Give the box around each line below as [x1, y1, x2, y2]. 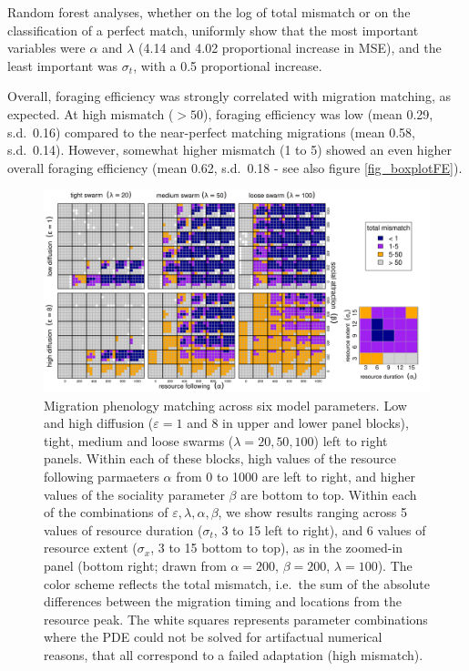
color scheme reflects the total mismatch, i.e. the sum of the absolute [44, 574, 430, 593]
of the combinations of [44, 503, 168, 522]
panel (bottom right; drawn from [44, 556, 227, 575]
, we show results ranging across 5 [218, 503, 407, 522]
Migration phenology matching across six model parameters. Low [44, 395, 407, 414]
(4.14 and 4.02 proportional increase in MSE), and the [138, 38, 442, 57]
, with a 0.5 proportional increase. [133, 56, 322, 75]
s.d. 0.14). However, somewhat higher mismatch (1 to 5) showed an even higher [7, 140, 453, 159]
